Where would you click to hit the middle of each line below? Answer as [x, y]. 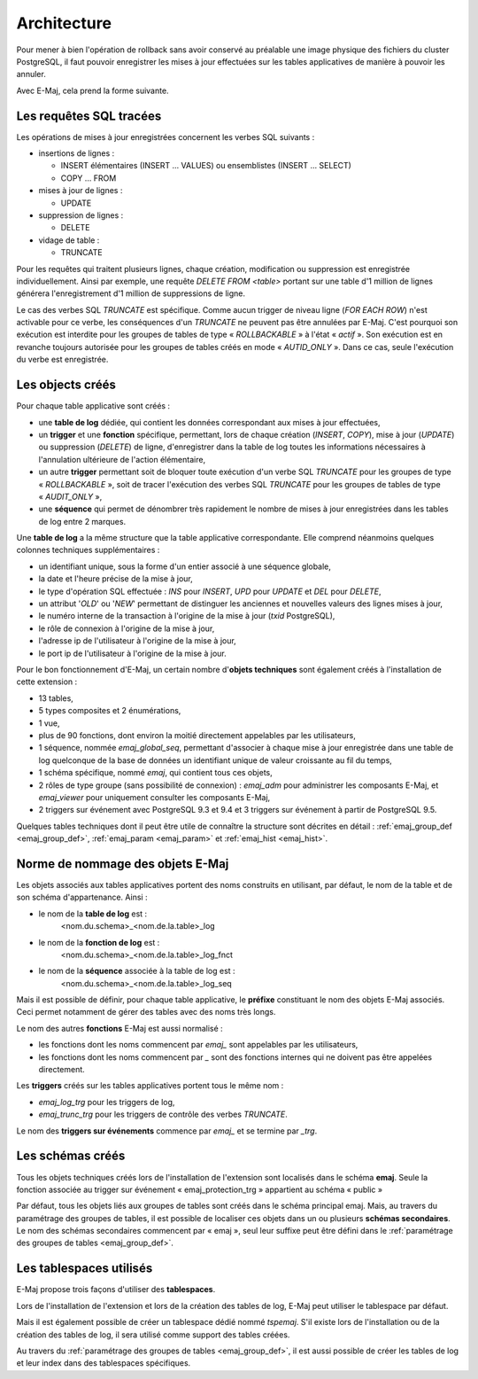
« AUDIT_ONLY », [70, 496]
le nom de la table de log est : [93, 914]
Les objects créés [66, 385]
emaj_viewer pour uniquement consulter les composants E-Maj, [154, 797]
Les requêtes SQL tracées [89, 116]
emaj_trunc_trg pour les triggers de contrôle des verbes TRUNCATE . [163, 1114]
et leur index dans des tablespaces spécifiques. [104, 1363]
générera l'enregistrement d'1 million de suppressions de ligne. [131, 293]
